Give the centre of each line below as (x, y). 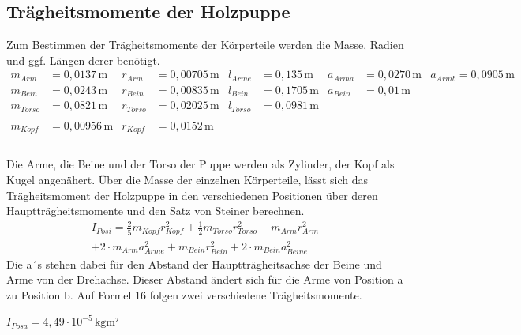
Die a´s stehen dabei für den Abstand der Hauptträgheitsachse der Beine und (194, 263)
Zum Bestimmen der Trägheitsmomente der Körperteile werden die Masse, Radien (205, 45)
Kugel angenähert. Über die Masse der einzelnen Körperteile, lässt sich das (187, 180)
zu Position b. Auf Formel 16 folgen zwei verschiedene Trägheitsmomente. (184, 294)
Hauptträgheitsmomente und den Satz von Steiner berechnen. (156, 211)
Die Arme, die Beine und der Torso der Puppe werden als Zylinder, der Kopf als (201, 164)
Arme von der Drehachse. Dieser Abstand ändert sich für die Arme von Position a (205, 279)
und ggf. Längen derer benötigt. (83, 60)
